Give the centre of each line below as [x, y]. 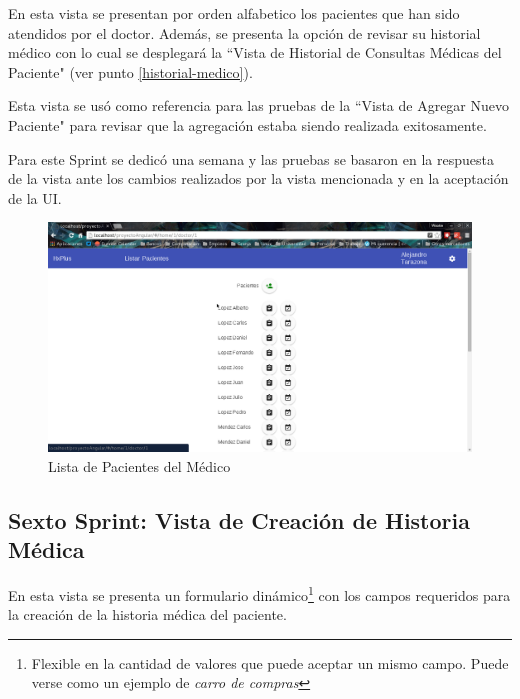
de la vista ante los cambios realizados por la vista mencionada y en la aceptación [258, 178]
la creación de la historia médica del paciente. [147, 614]
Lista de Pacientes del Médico [139, 465]
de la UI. [35, 197]
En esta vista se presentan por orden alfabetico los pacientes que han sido [234, 13]
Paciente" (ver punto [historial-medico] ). [130, 71]
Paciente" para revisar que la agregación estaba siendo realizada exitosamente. [247, 124]
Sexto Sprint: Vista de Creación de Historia [239, 519]
